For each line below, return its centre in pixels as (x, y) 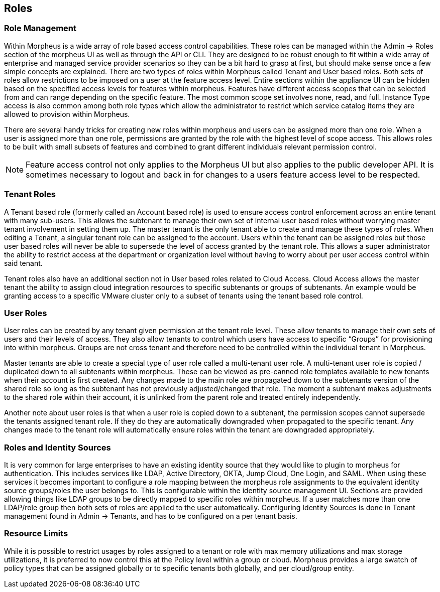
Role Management (40, 28)
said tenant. (23, 263)
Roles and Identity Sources (58, 447)
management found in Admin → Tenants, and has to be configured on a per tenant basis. (151, 516)
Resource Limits (36, 534)
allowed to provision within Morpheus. (67, 114)
